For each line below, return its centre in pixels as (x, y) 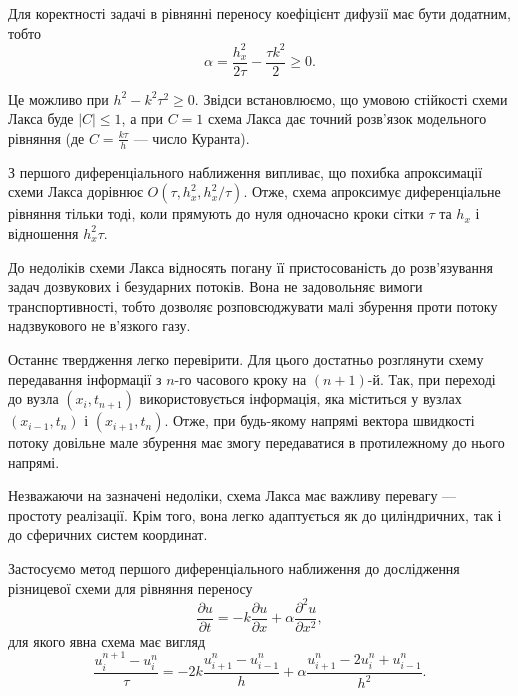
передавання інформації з (85, 378)
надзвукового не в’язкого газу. (99, 325)
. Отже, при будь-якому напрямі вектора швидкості (319, 420)
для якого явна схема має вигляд (107, 640)
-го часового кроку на (240, 378)
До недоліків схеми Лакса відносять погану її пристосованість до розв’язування (250, 266)
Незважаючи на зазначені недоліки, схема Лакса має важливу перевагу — (232, 495)
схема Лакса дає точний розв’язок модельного (347, 118)
